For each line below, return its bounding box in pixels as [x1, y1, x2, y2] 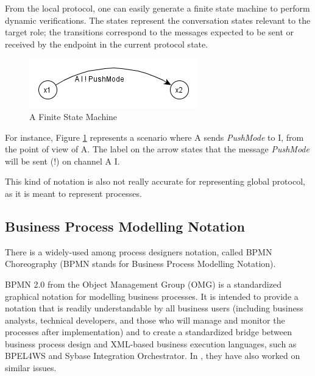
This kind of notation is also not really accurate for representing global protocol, [5, 175, 305, 188]
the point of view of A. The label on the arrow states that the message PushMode [5, 143, 310, 155]
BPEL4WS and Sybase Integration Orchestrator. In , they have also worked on [5, 349, 300, 362]
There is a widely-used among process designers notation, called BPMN [5, 245, 272, 258]
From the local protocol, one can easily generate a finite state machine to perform [5, 2, 310, 14]
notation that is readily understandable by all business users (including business [5, 302, 303, 314]
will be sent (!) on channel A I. [5, 154, 120, 167]
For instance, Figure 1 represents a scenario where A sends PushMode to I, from [5, 130, 304, 143]
